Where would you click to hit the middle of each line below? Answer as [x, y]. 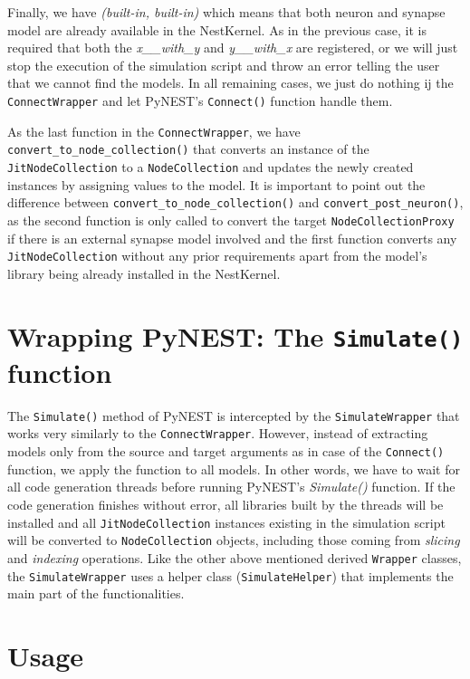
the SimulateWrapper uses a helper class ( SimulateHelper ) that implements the [230, 575]
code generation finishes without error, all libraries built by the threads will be [225, 504]
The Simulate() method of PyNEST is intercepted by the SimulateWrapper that [234, 415]
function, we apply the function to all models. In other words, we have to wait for [234, 469]
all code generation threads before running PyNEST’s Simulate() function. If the [231, 487]
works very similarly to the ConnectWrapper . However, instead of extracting [218, 433]
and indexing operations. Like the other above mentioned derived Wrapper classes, [235, 557]
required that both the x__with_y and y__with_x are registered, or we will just [233, 48]
